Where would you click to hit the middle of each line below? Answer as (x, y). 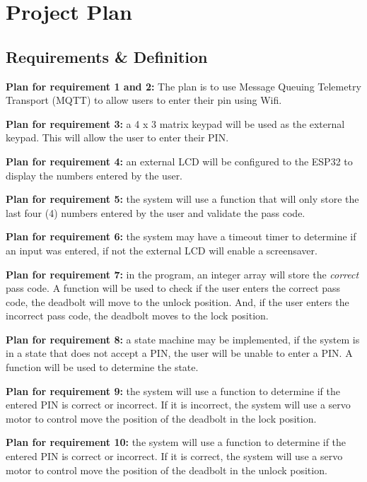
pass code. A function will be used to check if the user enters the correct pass (173, 288)
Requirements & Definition (107, 56)
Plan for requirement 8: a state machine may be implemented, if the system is (183, 339)
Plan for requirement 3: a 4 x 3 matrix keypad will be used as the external (175, 123)
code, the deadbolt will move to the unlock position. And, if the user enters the (177, 301)
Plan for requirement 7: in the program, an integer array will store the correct (182, 274)
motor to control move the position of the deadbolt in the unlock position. (167, 470)
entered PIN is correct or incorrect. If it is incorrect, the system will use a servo (178, 405)
